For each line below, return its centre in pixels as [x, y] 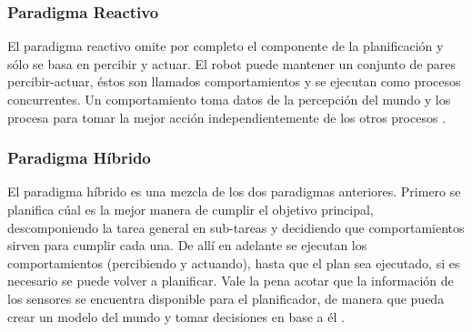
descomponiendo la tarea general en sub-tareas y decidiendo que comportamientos [236, 227]
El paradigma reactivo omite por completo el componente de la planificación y [226, 46]
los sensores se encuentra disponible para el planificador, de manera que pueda [226, 298]
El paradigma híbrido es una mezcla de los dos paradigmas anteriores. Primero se [234, 191]
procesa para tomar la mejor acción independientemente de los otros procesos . [227, 117]
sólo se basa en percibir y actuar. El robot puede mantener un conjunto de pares [232, 63]
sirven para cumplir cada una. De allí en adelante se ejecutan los [187, 245]
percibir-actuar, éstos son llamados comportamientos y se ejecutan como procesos [234, 81]
